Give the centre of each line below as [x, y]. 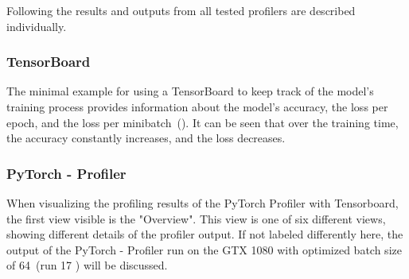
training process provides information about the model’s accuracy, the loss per [197, 107]
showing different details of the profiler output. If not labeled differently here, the [205, 234]
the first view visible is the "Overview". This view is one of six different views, [196, 218]
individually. [37, 26]
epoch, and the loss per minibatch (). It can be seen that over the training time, [203, 122]
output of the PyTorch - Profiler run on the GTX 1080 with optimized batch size [204, 249]
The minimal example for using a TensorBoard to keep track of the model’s [190, 91]
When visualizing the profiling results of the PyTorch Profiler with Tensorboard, [203, 203]
